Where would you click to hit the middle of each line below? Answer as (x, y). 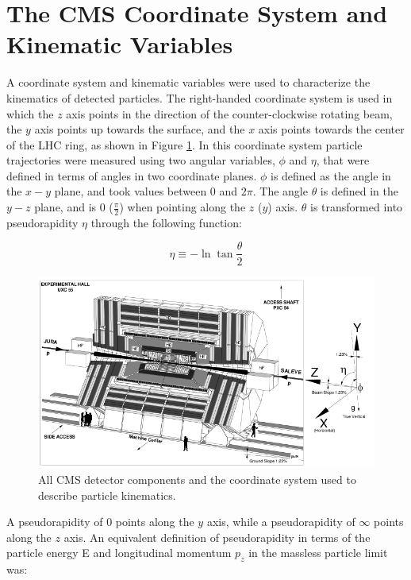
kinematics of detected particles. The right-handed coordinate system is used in (200, 97)
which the (30, 113)
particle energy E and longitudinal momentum (119, 553)
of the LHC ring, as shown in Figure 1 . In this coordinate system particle (184, 144)
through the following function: (166, 222)
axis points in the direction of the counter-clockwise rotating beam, (229, 113)
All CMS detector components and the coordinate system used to (197, 479)
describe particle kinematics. (107, 495)
